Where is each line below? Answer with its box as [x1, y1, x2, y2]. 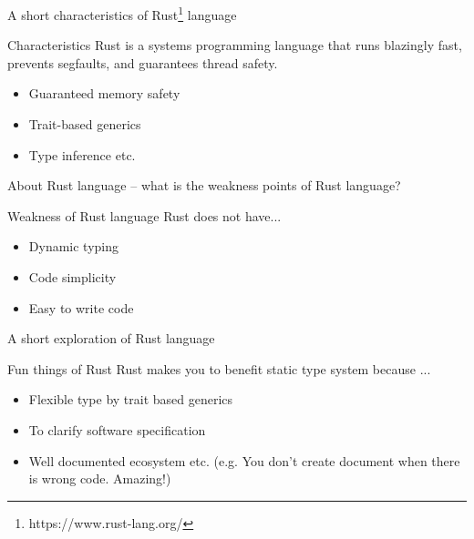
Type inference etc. [28, 145, 136, 164]
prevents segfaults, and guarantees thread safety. [7, 53, 278, 72]
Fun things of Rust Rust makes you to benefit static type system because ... [7, 359, 431, 378]
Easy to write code [28, 298, 134, 317]
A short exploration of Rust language [7, 329, 215, 348]
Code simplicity [28, 268, 117, 286]
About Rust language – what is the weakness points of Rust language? [7, 176, 401, 195]
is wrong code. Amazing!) [28, 469, 171, 488]
